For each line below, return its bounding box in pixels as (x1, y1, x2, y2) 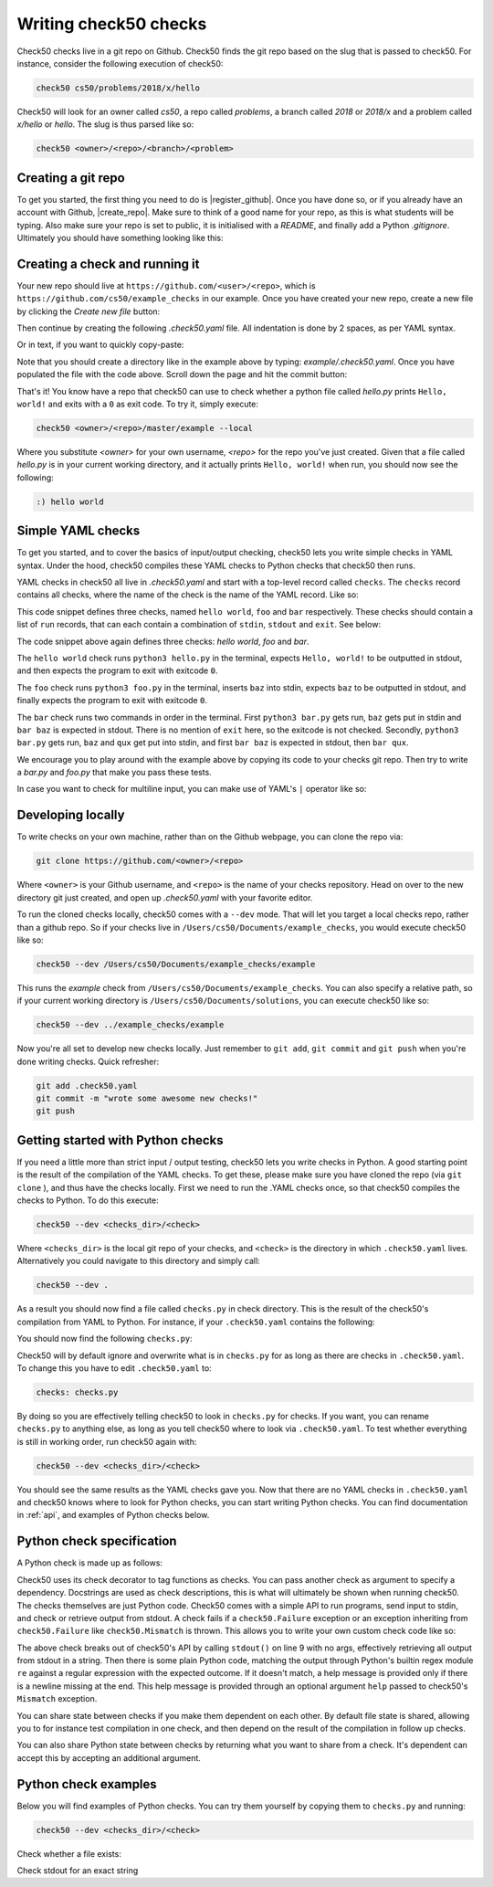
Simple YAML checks (16, 523, 141, 539)
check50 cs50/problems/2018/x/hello (36, 82, 201, 93)
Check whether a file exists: (16, 1848, 122, 1859)
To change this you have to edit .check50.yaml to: (16, 1362, 212, 1374)
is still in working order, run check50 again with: (16, 1436, 197, 1447)
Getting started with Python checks (16, 1133, 224, 1148)
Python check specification (16, 1534, 177, 1549)
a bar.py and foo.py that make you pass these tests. (16, 767, 212, 778)
